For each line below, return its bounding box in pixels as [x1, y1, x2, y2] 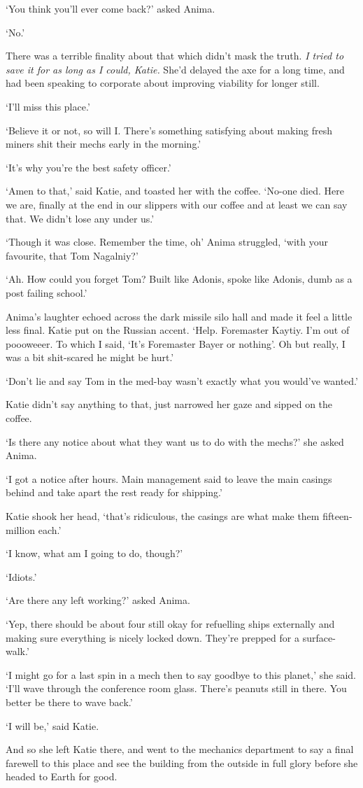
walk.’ [6, 644, 29, 659]
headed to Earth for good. [6, 769, 118, 784]
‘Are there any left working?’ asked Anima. [6, 593, 190, 607]
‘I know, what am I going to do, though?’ [6, 546, 183, 561]
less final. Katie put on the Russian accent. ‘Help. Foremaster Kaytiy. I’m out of [6, 323, 350, 337]
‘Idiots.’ [6, 569, 37, 584]
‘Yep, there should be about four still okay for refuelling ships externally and [6, 617, 335, 631]
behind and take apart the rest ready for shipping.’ [6, 485, 222, 500]
